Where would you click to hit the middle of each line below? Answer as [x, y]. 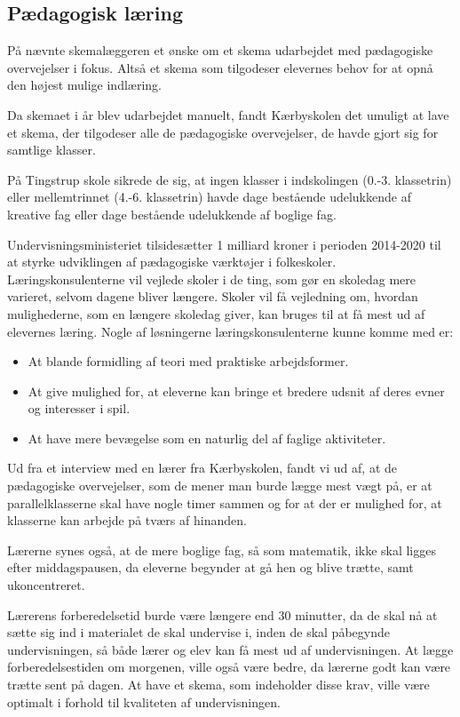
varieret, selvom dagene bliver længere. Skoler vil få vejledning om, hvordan [213, 296]
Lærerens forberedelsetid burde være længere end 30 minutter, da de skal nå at [222, 614]
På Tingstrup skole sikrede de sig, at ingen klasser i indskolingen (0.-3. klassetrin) [230, 179]
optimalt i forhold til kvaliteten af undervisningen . [144, 701]
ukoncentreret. [46, 585]
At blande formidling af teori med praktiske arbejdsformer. [188, 361]
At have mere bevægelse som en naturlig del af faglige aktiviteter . [207, 438]
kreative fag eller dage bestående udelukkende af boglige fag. [172, 214]
